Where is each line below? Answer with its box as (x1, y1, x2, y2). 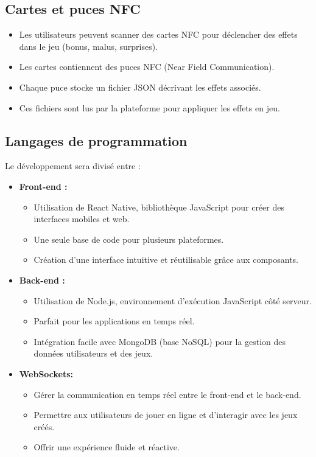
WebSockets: (19, 367, 74, 380)
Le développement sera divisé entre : (5, 159, 141, 172)
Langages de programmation (5, 131, 188, 150)
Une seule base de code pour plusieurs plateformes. (33, 232, 224, 245)
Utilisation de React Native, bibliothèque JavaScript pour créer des (33, 200, 284, 213)
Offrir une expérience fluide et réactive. (33, 441, 180, 453)
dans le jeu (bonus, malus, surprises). (19, 40, 158, 52)
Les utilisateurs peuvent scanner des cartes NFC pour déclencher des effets (19, 28, 298, 41)
